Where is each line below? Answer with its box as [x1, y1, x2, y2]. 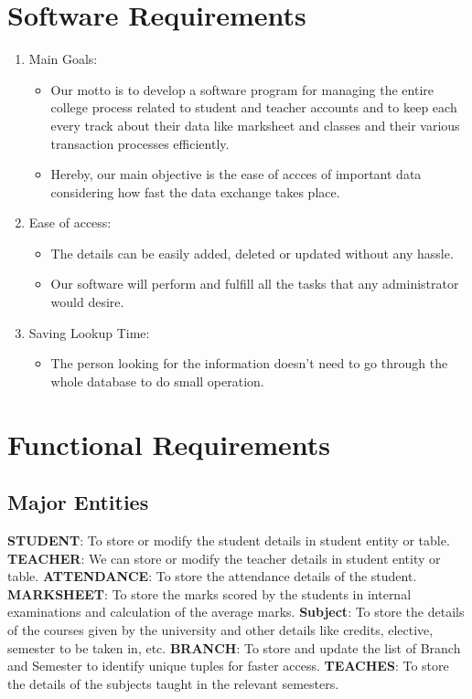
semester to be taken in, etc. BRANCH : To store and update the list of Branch [7, 638, 461, 657]
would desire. [50, 292, 124, 312]
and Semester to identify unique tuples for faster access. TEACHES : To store [7, 656, 449, 675]
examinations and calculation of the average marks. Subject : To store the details [7, 602, 465, 621]
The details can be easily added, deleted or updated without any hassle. [50, 243, 454, 262]
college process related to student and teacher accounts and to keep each [50, 98, 457, 117]
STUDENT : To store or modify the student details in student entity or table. [7, 531, 450, 550]
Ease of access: [28, 213, 112, 232]
